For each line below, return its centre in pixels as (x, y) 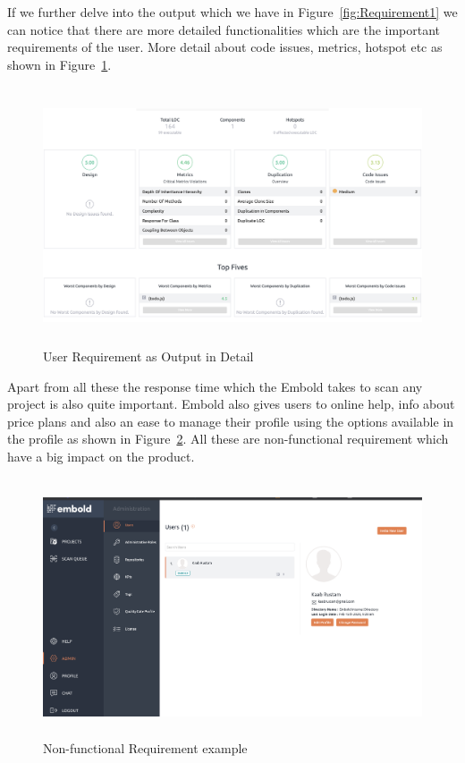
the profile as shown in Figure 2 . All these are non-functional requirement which (228, 439)
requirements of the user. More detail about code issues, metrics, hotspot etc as (225, 47)
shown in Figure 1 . (59, 64)
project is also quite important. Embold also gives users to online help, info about (231, 404)
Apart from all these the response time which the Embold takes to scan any (215, 386)
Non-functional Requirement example (145, 748)
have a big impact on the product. (101, 456)
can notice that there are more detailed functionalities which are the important (224, 29)
